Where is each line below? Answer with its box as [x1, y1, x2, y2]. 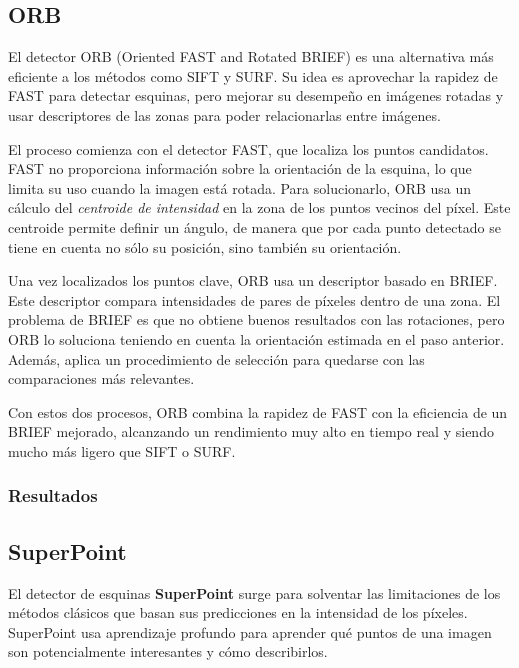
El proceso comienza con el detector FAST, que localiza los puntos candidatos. [8, 138, 489, 159]
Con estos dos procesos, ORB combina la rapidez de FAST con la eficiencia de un [8, 401, 508, 422]
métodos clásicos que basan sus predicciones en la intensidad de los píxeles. [8, 602, 468, 623]
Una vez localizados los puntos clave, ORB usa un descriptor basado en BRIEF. [8, 270, 498, 291]
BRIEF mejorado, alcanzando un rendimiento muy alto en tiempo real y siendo [8, 421, 494, 442]
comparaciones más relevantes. [8, 368, 195, 389]
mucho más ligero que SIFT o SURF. [8, 440, 236, 461]
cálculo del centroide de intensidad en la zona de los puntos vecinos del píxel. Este [8, 197, 511, 218]
